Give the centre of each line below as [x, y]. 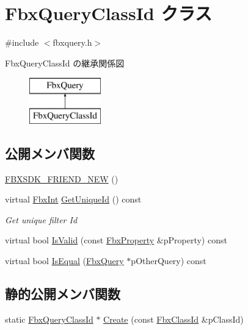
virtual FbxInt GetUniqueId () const [73, 199]
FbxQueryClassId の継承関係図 [65, 63]
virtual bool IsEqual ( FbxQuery [64, 261]
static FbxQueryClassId [49, 319]
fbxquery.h [72, 42]
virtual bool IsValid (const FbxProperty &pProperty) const [116, 240]
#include [22, 42]
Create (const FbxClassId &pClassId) [173, 319]
